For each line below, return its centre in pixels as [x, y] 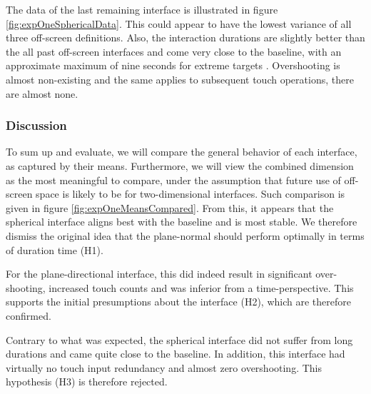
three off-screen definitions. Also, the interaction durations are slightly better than [185, 37]
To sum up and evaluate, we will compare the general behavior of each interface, [182, 152]
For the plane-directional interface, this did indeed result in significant [159, 274]
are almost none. [42, 93]
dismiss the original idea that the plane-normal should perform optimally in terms [185, 235]
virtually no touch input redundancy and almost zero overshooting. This [164, 367]
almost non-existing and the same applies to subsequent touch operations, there [180, 79]
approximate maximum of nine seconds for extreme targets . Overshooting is [173, 65]
